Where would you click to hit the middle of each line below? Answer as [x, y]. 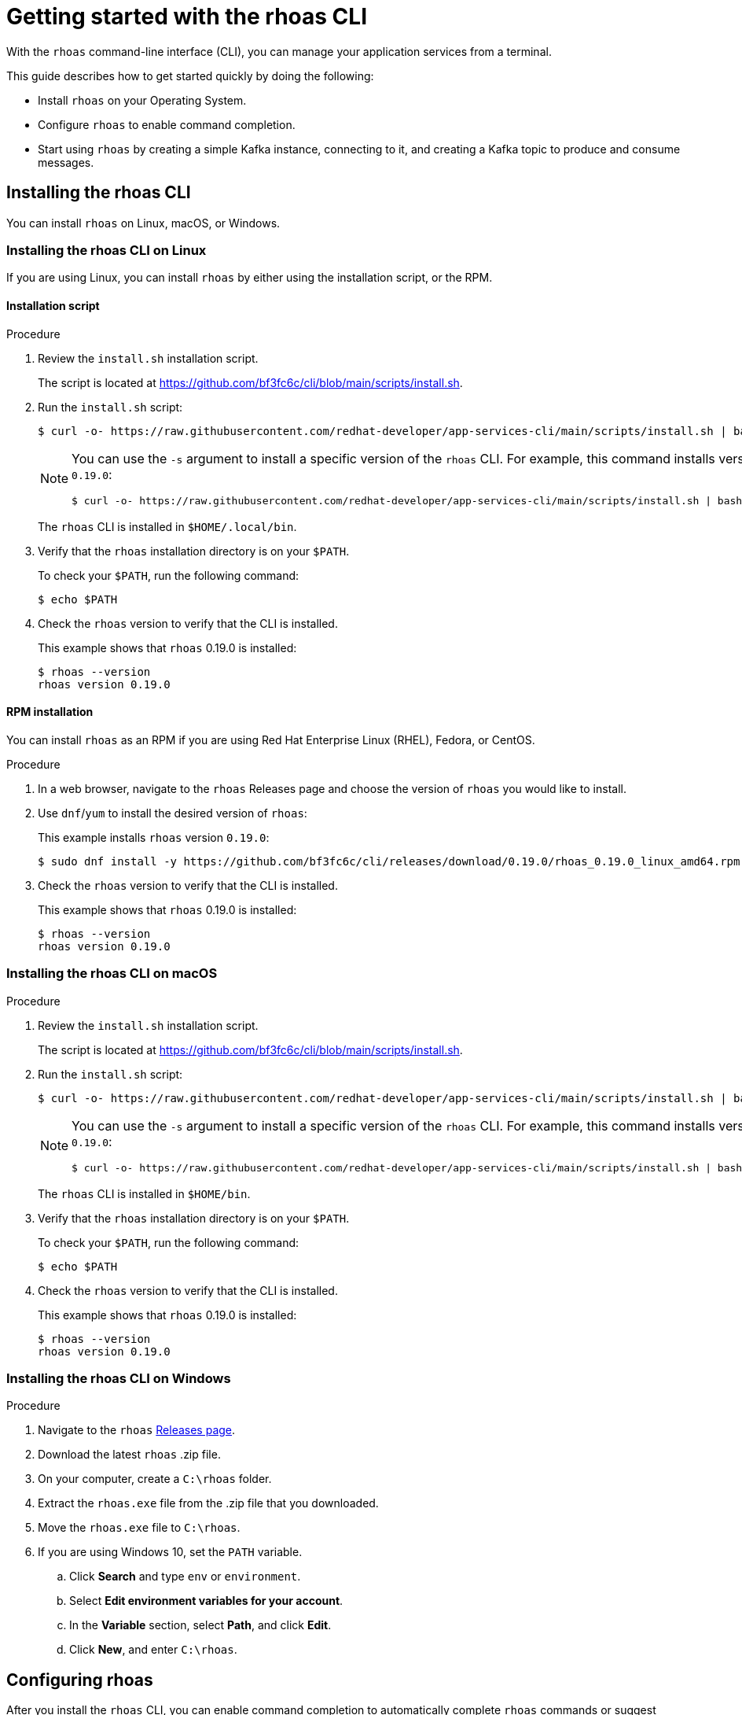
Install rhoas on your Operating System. [142, 100]
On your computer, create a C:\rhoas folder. [155, 1479]
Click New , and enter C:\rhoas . [153, 1650]
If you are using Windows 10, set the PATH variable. [170, 1552]
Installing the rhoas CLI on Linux [107, 250]
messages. [66, 162]
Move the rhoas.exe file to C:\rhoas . [139, 1528]
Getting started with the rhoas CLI [187, 17]
